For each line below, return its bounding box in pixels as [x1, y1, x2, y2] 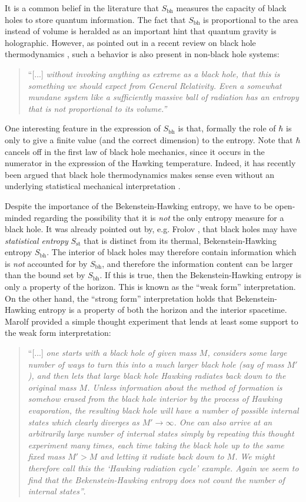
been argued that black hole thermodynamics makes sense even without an [5, 168, 275, 180]
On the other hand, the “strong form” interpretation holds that [5, 292, 233, 304]
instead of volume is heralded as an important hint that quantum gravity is [5, 25, 277, 37]
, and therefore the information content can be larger [102, 257, 293, 269]
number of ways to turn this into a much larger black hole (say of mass [28, 358, 284, 370]
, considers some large [207, 346, 287, 359]
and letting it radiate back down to [100, 450, 224, 463]
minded [5, 211, 32, 223]
